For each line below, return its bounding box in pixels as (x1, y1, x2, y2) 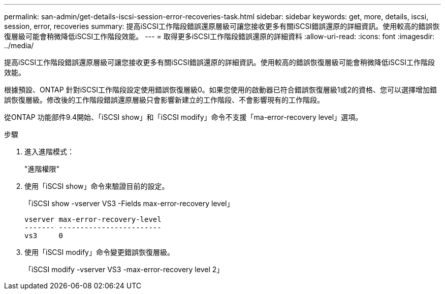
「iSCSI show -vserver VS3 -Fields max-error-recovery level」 (24, 199, 234, 208)
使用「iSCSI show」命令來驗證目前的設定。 (24, 182, 169, 190)
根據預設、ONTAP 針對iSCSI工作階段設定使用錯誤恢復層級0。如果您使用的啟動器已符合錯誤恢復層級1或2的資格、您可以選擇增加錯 (4, 85, 437, 94)
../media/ (4, 41, 34, 50)
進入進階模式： (24, 147, 74, 156)
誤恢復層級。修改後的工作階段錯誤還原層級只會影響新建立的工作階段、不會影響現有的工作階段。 (4, 95, 324, 104)
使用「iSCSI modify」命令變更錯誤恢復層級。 (24, 248, 174, 256)
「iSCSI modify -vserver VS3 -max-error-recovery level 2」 (24, 265, 224, 274)
